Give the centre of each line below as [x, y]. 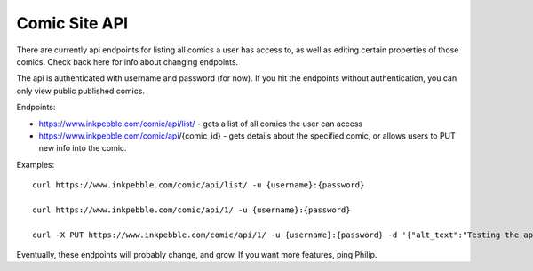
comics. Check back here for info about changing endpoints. [127, 61]
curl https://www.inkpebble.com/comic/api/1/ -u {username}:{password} [191, 210]
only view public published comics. [81, 91]
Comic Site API [72, 23]
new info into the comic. [83, 148]
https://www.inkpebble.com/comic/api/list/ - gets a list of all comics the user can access [201, 124]
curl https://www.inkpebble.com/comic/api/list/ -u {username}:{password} [199, 185]
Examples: [36, 164]
